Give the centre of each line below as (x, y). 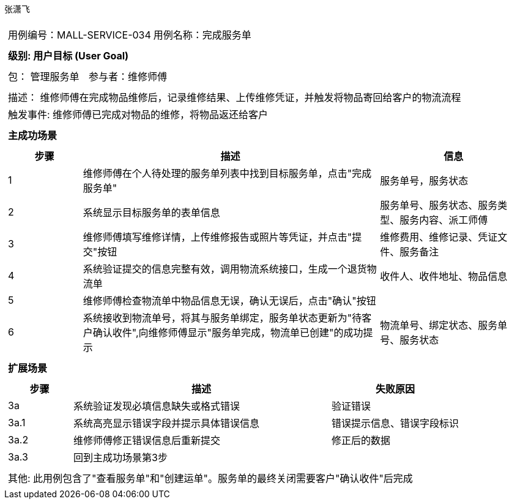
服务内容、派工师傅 (444, 220)
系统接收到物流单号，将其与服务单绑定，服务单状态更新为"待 (222, 318)
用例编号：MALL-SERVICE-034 (80, 35)
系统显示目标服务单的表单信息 (151, 213)
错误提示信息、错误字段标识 (395, 423)
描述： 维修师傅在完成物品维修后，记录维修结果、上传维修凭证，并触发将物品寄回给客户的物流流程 (235, 97)
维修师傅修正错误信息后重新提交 (147, 440)
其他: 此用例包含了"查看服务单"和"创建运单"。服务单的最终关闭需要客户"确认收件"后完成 (210, 478)
